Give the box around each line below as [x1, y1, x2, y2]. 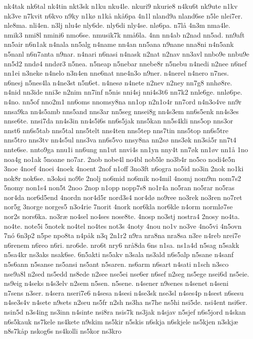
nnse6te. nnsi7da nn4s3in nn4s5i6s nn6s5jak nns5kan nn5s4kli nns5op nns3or [4, 116, 233, 126]
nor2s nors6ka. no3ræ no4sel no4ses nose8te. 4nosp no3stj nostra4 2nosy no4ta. [4, 211, 240, 221]
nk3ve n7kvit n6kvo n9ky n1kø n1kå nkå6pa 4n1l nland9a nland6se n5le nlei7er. [4, 10, 243, 20]
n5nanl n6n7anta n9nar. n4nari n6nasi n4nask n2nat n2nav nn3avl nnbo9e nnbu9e [4, 48, 250, 59]
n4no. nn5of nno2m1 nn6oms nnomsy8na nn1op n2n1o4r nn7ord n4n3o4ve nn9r [4, 96, 242, 106]
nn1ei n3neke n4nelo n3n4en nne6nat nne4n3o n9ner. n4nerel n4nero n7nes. [4, 68, 229, 78]
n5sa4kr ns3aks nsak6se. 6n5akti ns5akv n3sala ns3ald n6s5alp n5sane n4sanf [4, 249, 234, 259]
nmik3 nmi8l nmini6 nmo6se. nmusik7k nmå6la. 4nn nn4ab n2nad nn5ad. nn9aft [4, 29, 245, 40]
